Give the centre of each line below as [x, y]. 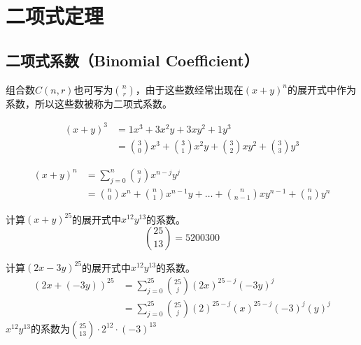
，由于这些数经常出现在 [189, 89]
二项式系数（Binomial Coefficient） [132, 60]
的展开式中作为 [321, 89]
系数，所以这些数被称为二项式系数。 [89, 103]
